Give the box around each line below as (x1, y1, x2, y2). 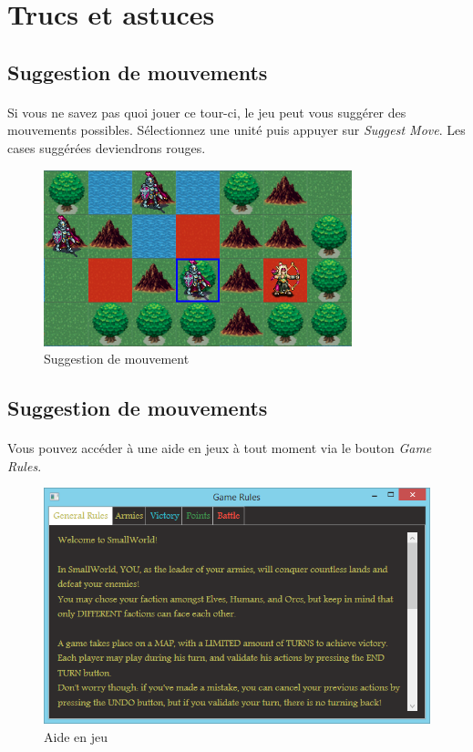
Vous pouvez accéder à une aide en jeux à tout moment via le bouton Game (7, 438, 432, 458)
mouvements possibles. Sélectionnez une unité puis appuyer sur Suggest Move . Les (7, 120, 466, 139)
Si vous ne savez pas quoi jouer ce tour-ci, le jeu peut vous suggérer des (7, 102, 406, 121)
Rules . (7, 456, 42, 475)
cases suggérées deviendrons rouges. (7, 138, 206, 157)
